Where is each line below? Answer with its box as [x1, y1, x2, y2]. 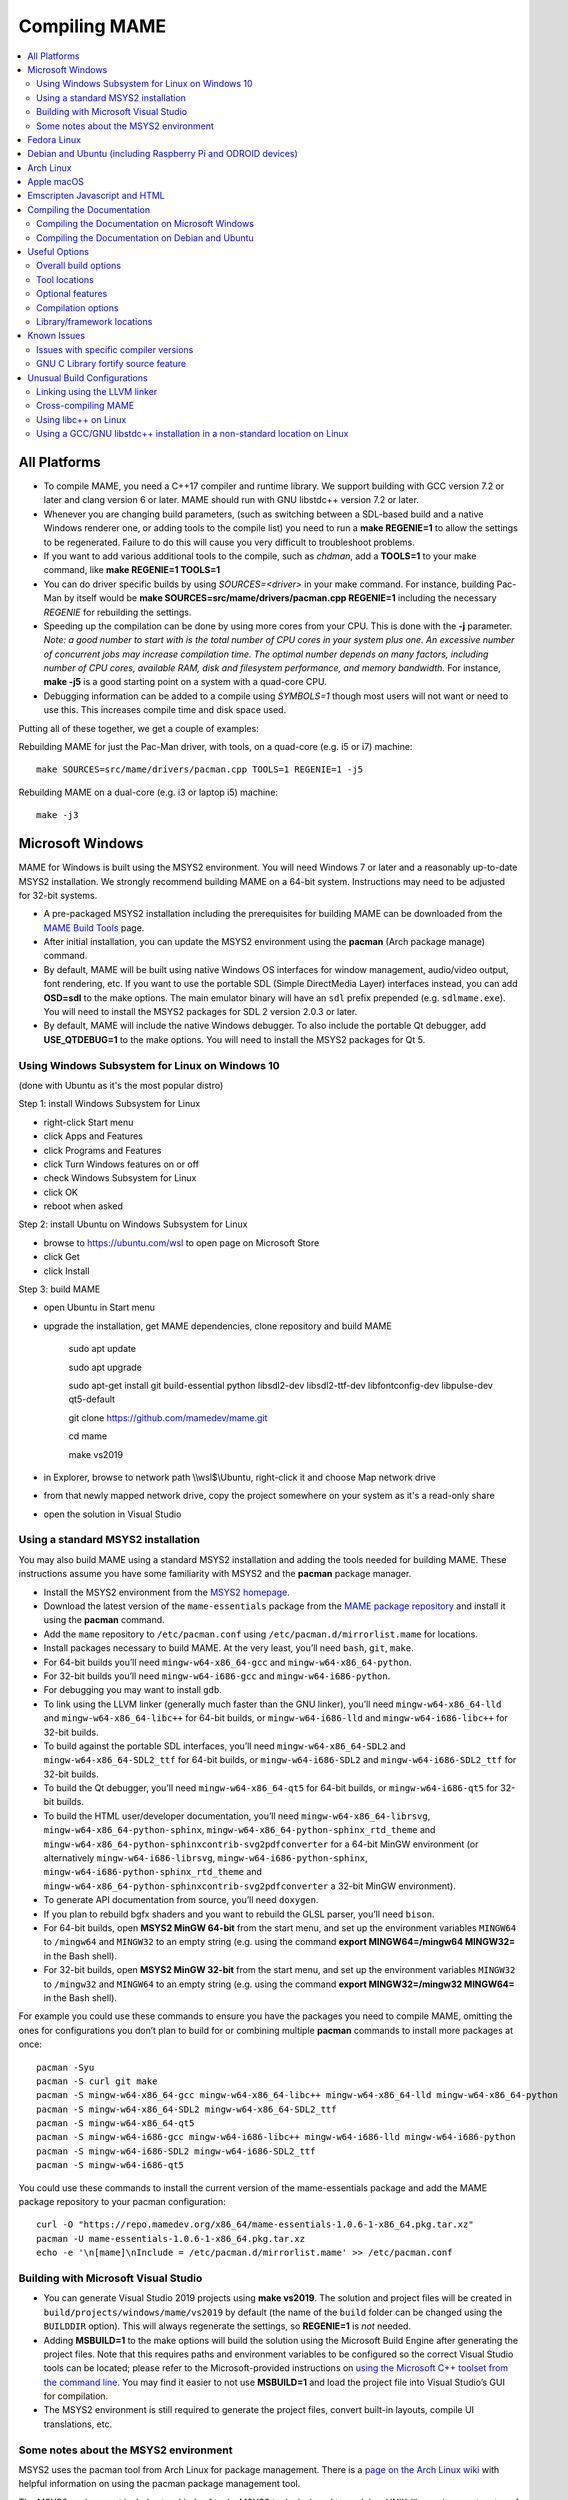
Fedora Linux [27, 133, 82, 145]
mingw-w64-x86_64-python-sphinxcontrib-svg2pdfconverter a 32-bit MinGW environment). [43, 1880, 457, 1892]
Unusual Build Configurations [27, 371, 149, 384]
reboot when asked [43, 1200, 124, 1212]
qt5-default [68, 1393, 115, 1405]
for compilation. [43, 2390, 109, 2402]
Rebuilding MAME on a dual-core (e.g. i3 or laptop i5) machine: [18, 786, 279, 798]
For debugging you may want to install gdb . [43, 1684, 222, 1696]
